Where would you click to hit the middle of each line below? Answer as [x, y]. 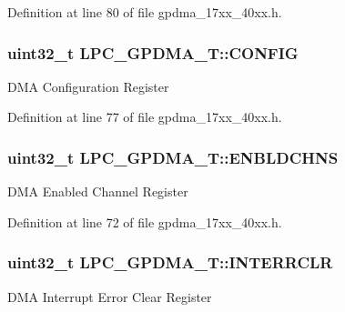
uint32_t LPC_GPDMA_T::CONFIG [153, 52]
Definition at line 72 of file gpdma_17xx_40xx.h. [145, 221]
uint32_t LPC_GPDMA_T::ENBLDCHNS [173, 157]
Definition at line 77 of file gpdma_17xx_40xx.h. [145, 117]
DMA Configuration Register [88, 86]
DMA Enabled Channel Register [98, 191]
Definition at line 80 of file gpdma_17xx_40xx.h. [145, 12]
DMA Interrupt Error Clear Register [110, 296]
